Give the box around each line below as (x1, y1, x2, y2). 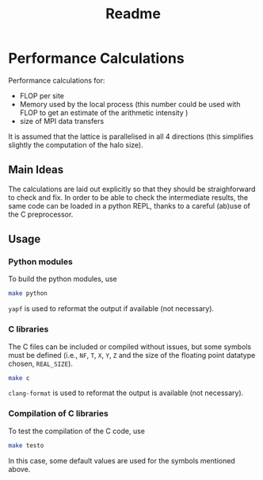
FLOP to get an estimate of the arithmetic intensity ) (19, 108, 189, 117)
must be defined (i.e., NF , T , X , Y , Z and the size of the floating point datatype (8, 350, 256, 359)
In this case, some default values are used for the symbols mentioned (8, 455, 235, 465)
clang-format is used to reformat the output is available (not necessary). (8, 388, 244, 397)
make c (8, 374, 30, 382)
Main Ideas (8, 163, 64, 177)
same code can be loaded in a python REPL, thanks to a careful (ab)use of (8, 201, 251, 210)
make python (8, 290, 48, 298)
